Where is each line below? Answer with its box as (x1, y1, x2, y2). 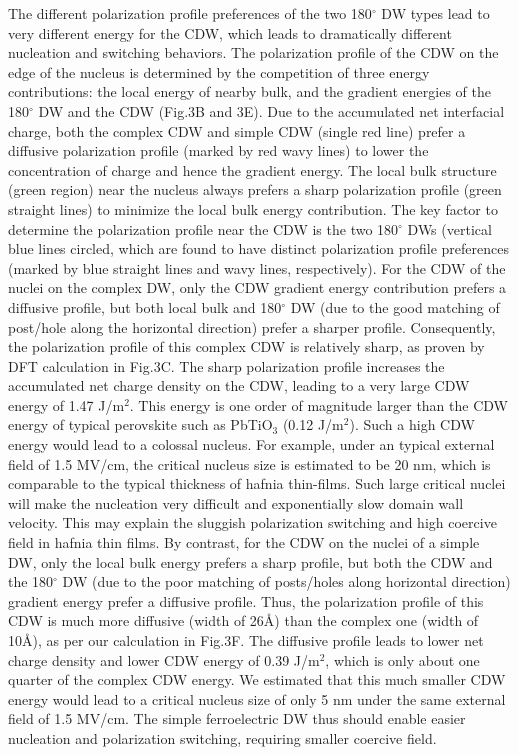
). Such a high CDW (349, 414, 475, 435)
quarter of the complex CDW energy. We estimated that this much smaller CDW (8, 669, 506, 690)
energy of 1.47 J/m (8, 394, 125, 415)
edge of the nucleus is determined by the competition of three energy (8, 61, 430, 82)
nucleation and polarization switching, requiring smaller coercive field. (8, 727, 437, 748)
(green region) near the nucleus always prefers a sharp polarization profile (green (8, 179, 502, 200)
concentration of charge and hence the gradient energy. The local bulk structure (8, 159, 497, 180)
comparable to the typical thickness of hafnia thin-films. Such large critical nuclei (8, 473, 506, 494)
